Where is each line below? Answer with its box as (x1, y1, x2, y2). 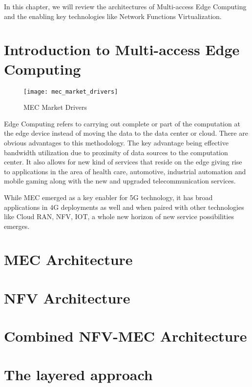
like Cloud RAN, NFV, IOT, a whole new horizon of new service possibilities (4, 211, 234, 222)
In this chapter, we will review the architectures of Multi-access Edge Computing (4, 1, 247, 11)
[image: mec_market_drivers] (23, 88, 118, 95)
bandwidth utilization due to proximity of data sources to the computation (4, 147, 228, 157)
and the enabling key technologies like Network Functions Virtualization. (4, 11, 222, 21)
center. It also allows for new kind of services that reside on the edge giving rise (4, 157, 242, 167)
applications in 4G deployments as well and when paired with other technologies (4, 202, 244, 212)
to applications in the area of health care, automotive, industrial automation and (4, 166, 246, 176)
